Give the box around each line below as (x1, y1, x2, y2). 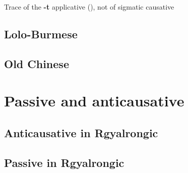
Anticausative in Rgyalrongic (4, 125, 158, 140)
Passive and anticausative (4, 90, 184, 111)
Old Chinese (4, 55, 69, 71)
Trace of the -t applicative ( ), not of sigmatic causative (4, 2, 174, 12)
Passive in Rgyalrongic (4, 154, 124, 170)
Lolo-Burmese (4, 26, 78, 41)
